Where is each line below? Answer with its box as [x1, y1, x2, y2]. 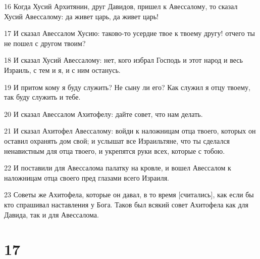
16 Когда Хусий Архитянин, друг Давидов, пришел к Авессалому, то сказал [4, 1, 238, 11]
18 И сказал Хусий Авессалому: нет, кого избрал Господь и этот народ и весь [4, 55, 243, 65]
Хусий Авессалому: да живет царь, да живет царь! [4, 11, 159, 21]
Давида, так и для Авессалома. [4, 209, 99, 220]
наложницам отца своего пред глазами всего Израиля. [4, 172, 169, 183]
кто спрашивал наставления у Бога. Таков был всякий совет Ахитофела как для [4, 199, 248, 209]
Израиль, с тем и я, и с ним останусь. [4, 64, 121, 75]
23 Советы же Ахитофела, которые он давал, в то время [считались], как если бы [4, 189, 254, 200]
